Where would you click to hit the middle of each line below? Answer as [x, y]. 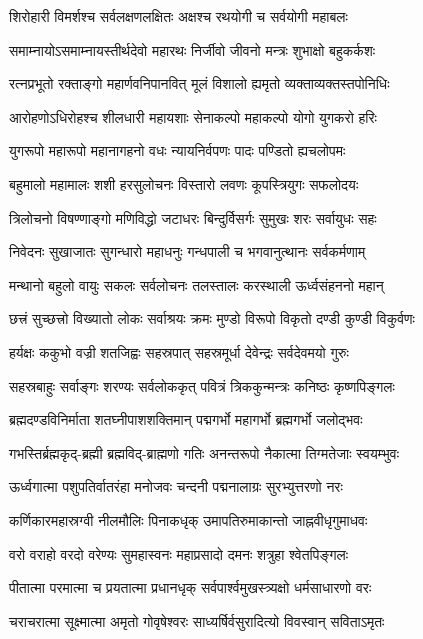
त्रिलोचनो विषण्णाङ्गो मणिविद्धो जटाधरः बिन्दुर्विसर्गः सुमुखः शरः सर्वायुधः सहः [193, 217]
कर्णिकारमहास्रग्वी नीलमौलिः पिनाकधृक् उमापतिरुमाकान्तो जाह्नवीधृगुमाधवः [188, 519]
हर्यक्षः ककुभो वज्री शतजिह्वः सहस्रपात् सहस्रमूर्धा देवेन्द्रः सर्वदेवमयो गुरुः [179, 351]
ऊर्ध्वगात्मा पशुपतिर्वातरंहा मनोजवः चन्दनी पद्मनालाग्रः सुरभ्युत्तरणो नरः [176, 486]
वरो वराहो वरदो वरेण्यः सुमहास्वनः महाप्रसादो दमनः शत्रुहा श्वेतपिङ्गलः [179, 553]
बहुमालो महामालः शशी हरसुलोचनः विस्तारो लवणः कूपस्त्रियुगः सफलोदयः [184, 183]
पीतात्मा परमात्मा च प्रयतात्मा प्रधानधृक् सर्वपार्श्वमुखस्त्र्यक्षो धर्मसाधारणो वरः [190, 587]
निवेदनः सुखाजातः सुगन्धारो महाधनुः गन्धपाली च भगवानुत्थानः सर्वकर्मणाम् [187, 251]
